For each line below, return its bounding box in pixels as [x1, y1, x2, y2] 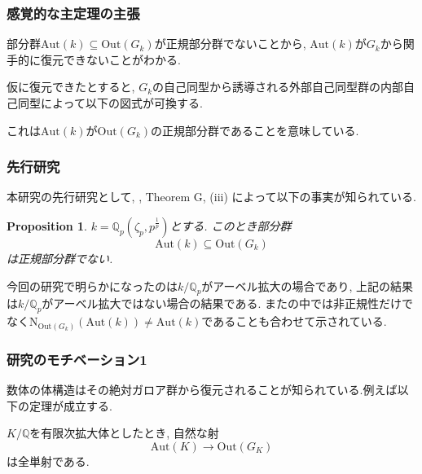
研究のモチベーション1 [7, 349, 147, 369]
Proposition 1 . [7, 217, 87, 234]
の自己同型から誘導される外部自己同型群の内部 [152, 78, 404, 95]
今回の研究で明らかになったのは [7, 277, 178, 294]
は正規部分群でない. [7, 250, 113, 266]
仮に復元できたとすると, [7, 78, 135, 95]
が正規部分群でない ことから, [154, 35, 306, 52]
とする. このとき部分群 [169, 217, 292, 234]
